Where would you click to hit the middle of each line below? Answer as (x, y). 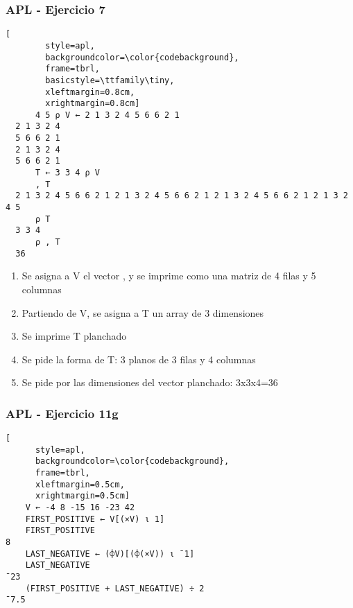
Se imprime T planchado (74, 336)
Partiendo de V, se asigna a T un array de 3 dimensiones (143, 312)
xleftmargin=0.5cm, (80, 484)
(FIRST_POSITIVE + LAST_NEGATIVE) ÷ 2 (115, 588)
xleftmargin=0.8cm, (90, 92)
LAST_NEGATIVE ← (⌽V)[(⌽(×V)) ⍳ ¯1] (110, 554)
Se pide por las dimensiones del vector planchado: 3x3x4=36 (150, 382)
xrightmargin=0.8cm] (93, 104)
